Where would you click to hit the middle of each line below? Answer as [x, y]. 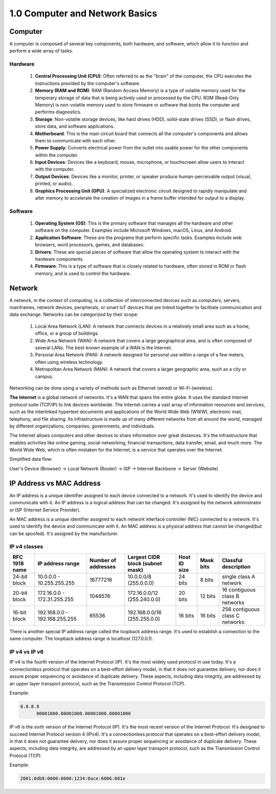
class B [231, 596]
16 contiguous [238, 590]
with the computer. [55, 169]
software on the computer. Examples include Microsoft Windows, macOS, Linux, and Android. [134, 230]
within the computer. [57, 155]
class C [231, 615]
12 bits [208, 596]
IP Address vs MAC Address [55, 483]
